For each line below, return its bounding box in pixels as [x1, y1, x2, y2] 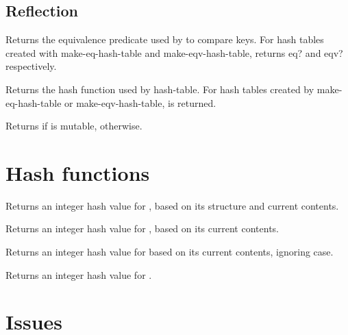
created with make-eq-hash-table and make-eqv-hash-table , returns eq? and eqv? [5, 45, 343, 60]
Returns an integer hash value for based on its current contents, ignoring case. [5, 245, 334, 259]
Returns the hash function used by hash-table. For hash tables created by [5, 82, 314, 96]
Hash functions [5, 158, 150, 186]
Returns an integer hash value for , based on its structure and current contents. [5, 198, 339, 212]
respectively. [5, 59, 57, 73]
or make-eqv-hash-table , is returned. [64, 95, 216, 110]
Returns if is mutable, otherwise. [5, 119, 142, 133]
